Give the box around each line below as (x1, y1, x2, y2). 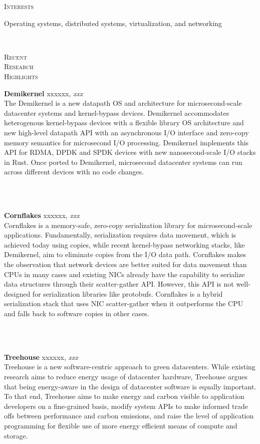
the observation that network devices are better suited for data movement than (4, 259, 247, 270)
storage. (4, 430, 28, 440)
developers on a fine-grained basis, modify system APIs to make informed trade (4, 400, 248, 411)
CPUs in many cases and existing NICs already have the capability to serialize (4, 269, 245, 279)
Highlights (4, 71, 38, 81)
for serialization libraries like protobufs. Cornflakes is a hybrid (32, 288, 223, 299)
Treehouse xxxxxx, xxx (4, 351, 79, 362)
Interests (4, 1, 34, 11)
